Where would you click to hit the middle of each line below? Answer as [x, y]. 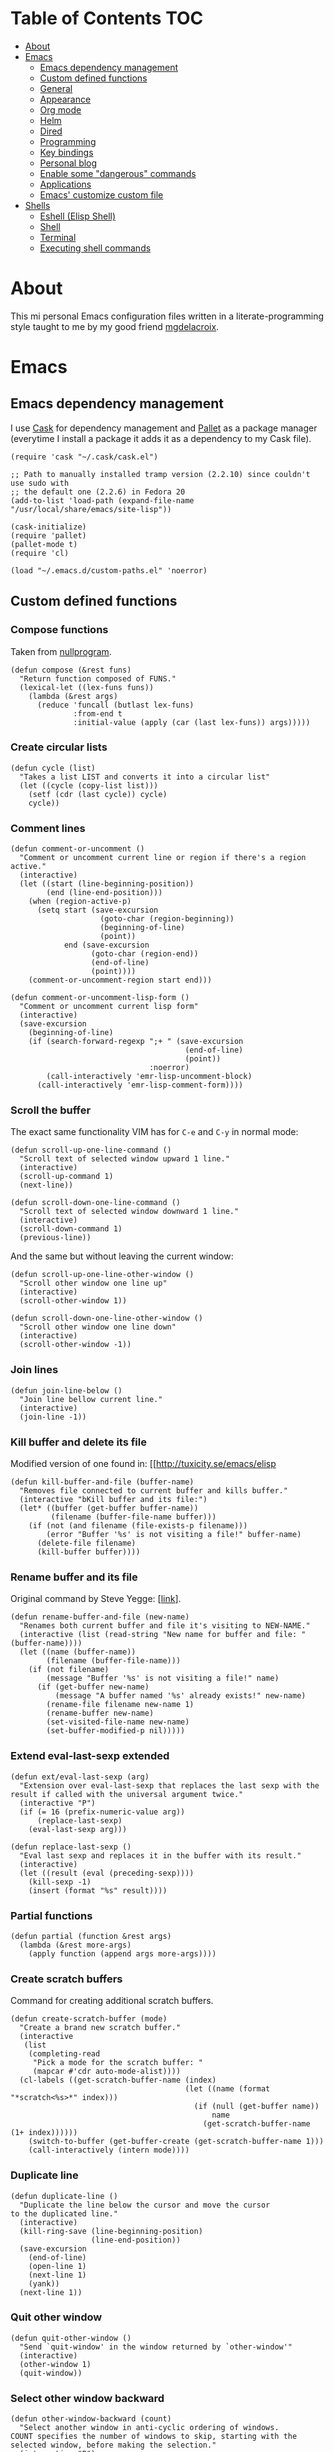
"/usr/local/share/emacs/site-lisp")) [91, 509]
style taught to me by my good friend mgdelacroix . [115, 326]
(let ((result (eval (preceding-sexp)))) [107, 1873]
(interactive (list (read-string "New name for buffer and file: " [163, 1635]
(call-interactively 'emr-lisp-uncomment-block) [149, 1077]
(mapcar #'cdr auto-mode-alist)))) [107, 2072]
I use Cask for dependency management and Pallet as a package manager [164, 428]
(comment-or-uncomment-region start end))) [120, 980]
